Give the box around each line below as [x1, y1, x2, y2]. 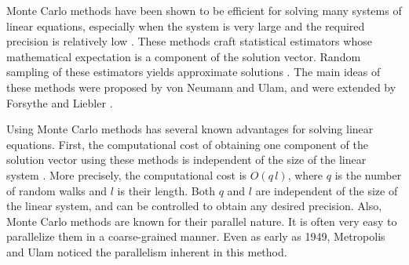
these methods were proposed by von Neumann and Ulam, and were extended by [6, 78, 396, 95]
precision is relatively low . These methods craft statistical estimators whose [6, 33, 372, 49]
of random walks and [6, 182, 108, 198]
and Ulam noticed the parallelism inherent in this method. [6, 243, 287, 260]
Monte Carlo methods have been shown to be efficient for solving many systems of [6, 2, 402, 18]
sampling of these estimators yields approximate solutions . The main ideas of [6, 64, 381, 80]
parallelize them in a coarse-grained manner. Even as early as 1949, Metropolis [6, 228, 385, 245]
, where [287, 166, 323, 183]
